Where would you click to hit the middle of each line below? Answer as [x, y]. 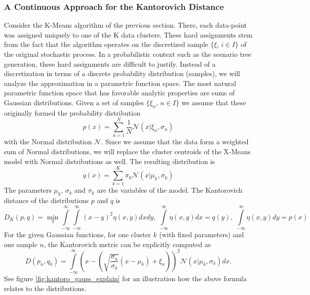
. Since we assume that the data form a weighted [175, 142]
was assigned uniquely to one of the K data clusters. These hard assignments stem [128, 34]
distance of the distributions [46, 200]
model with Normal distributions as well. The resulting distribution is [110, 161]
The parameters [28, 190]
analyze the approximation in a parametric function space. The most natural [120, 83]
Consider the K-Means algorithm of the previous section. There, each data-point [126, 25]
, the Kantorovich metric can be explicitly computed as [127, 244]
